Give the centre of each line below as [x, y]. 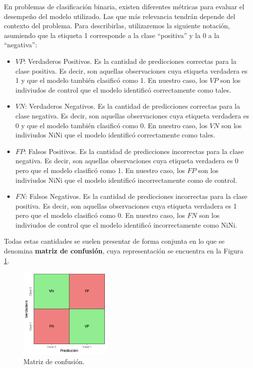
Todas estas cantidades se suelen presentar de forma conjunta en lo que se [114, 241]
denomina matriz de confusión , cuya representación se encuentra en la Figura [124, 251]
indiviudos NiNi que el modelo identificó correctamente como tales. [115, 135]
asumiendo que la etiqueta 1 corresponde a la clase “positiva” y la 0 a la [112, 35]
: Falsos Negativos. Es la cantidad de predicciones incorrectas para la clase [136, 196]
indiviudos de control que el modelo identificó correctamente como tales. [123, 89]
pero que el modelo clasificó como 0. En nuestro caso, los [100, 215]
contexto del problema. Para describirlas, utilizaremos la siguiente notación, [117, 26]
